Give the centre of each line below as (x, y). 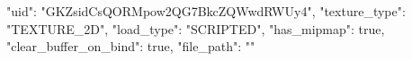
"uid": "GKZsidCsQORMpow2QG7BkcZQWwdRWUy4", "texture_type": (206, 11)
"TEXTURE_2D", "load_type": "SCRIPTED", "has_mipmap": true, (196, 28)
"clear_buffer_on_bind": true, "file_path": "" (131, 46)
